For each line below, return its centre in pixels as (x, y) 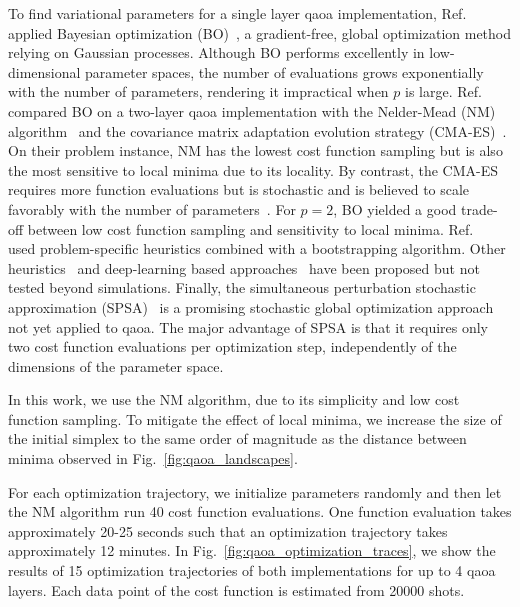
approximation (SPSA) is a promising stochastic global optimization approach (251, 306)
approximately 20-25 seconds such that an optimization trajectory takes (228, 530)
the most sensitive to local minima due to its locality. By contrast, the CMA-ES (253, 169)
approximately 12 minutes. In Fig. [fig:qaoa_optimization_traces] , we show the (252, 550)
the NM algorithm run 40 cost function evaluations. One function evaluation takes (260, 511)
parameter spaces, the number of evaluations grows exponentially (284, 71)
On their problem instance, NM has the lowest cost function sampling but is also (255, 150)
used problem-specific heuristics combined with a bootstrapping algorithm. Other (257, 248)
